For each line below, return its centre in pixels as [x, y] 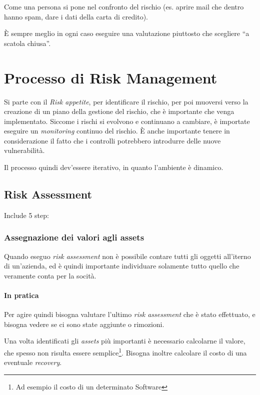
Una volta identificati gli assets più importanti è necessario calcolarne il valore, [125, 341]
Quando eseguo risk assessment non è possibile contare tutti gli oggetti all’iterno [127, 256]
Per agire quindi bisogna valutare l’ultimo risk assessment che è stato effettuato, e [130, 314]
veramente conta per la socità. [50, 275]
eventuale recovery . [33, 362]
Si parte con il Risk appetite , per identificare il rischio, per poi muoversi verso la [126, 101]
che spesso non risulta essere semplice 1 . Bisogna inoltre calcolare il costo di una [125, 352]
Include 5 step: [26, 215]
